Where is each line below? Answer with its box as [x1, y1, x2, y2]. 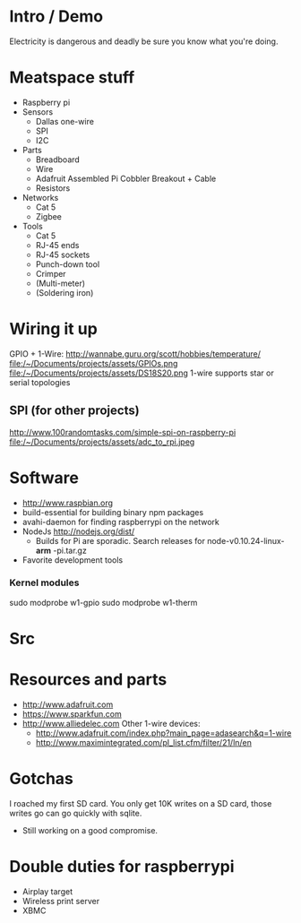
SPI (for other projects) [9, 403, 141, 418]
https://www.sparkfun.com [21, 708, 123, 719]
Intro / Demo [9, 6, 104, 27]
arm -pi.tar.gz [35, 545, 87, 556]
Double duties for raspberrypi [9, 857, 235, 877]
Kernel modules [9, 576, 80, 589]
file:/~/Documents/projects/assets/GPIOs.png [9, 358, 178, 368]
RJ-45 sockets [35, 249, 90, 260]
